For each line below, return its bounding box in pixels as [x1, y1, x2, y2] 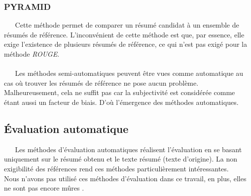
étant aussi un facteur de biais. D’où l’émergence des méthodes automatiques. [4, 97, 239, 107]
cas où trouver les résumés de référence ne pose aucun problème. [4, 77, 199, 88]
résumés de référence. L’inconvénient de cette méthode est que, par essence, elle [4, 29, 245, 39]
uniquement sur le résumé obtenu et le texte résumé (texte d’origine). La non [4, 154, 238, 164]
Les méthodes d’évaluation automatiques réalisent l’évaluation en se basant [15, 144, 242, 154]
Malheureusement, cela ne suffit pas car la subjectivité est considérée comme [4, 87, 235, 98]
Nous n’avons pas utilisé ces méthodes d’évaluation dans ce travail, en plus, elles [4, 173, 247, 183]
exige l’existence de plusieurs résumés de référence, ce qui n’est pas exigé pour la [4, 39, 247, 49]
